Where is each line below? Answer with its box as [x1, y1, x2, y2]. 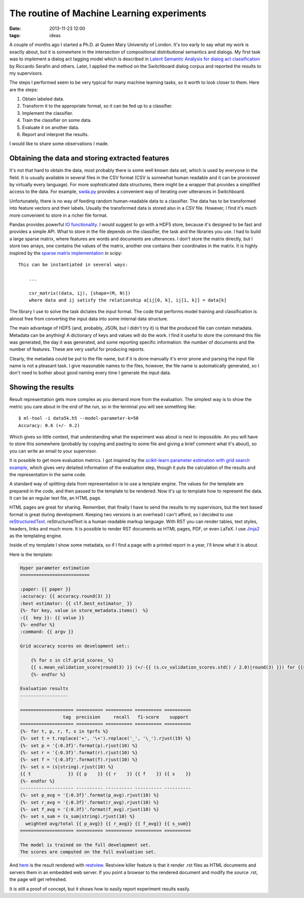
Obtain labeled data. [22, 96, 64, 102]
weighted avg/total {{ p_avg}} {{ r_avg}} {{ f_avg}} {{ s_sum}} [25, 820, 192, 826]
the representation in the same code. [9, 471, 87, 477]
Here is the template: [9, 551, 53, 557]
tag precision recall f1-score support [62, 714, 188, 720]
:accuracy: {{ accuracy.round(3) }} [20, 593, 111, 599]
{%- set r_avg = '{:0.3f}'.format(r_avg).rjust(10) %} [20, 800, 159, 805]
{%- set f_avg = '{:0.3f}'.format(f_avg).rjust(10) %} [20, 807, 159, 812]
